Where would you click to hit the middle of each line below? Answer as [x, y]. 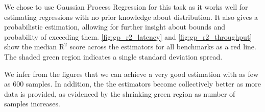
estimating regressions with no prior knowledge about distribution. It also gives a [131, 17]
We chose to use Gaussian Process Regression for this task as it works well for [126, 7]
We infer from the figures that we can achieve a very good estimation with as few [131, 74]
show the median [31, 47]
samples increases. [32, 104]
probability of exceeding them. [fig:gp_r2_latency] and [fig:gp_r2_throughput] [128, 36]
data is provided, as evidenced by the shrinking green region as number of [120, 93]
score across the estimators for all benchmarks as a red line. [163, 47]
